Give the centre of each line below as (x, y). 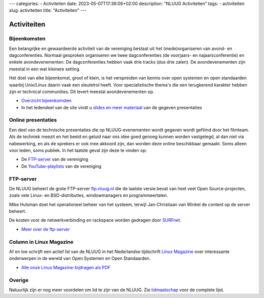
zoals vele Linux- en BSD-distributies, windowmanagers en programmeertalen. (88, 195)
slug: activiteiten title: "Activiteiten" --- (48, 10)
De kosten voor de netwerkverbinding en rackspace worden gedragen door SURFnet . (95, 220)
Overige (19, 280)
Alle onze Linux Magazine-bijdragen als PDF (66, 267)
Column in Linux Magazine (41, 242)
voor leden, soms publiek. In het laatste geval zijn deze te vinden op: (78, 150)
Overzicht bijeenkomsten (46, 101)
